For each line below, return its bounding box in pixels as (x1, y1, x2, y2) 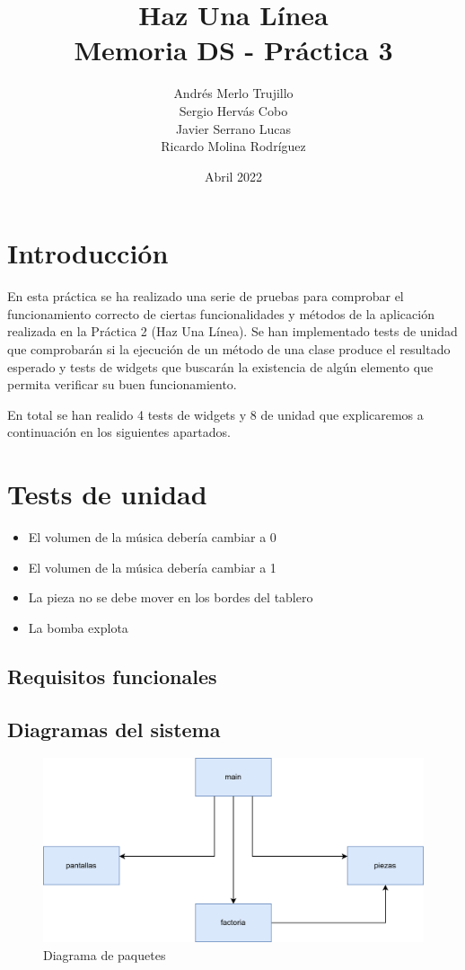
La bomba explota (28, 618, 128, 636)
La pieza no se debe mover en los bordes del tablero (28, 588, 313, 607)
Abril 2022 (204, 166, 263, 185)
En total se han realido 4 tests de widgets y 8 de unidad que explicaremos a (7, 405, 424, 423)
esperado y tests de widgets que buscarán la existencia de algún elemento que (7, 357, 434, 376)
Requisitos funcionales (7, 662, 217, 690)
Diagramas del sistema (7, 715, 221, 743)
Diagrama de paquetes (43, 946, 166, 964)
